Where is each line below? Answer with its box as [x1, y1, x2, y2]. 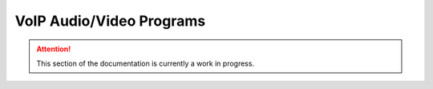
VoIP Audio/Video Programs [14, 12, 206, 30]
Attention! [36, 44, 71, 54]
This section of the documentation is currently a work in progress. [36, 59, 255, 68]
